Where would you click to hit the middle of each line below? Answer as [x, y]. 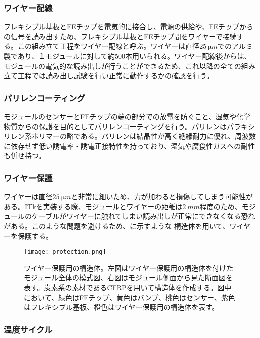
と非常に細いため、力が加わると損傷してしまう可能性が [162, 197]
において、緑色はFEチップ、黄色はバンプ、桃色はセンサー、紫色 [130, 297]
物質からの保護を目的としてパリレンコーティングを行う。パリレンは [115, 126]
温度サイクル [28, 329]
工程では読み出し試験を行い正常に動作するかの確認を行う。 [116, 76]
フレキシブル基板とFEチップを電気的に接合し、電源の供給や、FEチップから [129, 27]
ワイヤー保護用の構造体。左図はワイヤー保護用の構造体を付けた [129, 268]
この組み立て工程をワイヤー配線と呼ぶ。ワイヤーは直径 [109, 46]
